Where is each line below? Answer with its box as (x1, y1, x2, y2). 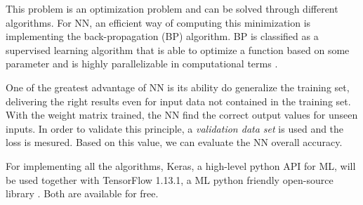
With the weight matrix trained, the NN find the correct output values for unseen (6, 107, 358, 122)
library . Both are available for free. (6, 186, 159, 201)
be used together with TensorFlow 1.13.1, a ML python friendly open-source (6, 172, 334, 187)
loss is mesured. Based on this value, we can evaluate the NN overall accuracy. (6, 135, 343, 150)
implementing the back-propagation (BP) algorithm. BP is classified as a (6, 29, 319, 44)
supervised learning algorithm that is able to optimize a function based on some (6, 42, 350, 57)
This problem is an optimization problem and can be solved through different (6, 1, 338, 15)
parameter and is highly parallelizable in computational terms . (6, 56, 278, 71)
